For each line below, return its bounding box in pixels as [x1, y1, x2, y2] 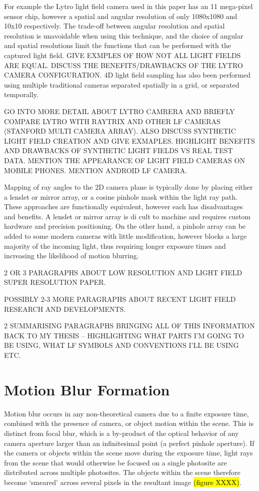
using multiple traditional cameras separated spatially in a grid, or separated [4, 79, 239, 90]
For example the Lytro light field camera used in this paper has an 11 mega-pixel [4, 1, 253, 11]
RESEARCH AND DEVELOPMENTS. [4, 303, 126, 314]
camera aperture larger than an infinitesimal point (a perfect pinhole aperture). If [4, 437, 254, 448]
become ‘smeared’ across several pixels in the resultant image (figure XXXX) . [4, 476, 241, 487]
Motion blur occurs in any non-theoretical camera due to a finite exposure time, [4, 408, 249, 418]
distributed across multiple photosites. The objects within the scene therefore [4, 467, 240, 477]
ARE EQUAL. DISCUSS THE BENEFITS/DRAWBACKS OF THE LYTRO [4, 60, 243, 70]
